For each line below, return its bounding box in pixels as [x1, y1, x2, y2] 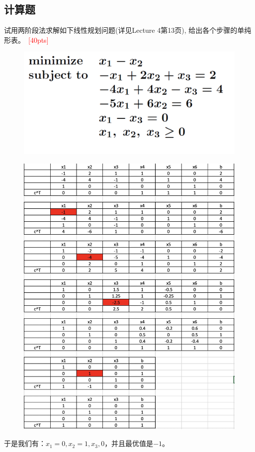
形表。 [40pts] [4, 34, 49, 45]
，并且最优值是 [104, 438, 154, 449]
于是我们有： [4, 438, 46, 449]
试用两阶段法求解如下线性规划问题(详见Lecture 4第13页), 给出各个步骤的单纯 [4, 25, 252, 35]
